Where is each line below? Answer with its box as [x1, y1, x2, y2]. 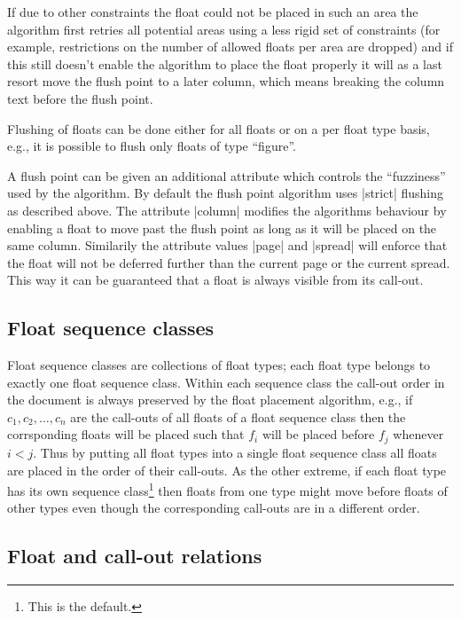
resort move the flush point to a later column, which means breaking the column [7, 72, 445, 90]
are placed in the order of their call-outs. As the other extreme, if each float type [7, 460, 447, 479]
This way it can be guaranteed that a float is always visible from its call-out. [7, 271, 424, 289]
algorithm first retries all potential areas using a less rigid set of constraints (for [7, 20, 441, 38]
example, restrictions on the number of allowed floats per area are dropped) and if [7, 37, 453, 56]
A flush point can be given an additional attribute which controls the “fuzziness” [7, 166, 446, 184]
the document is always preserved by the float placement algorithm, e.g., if [7, 390, 413, 409]
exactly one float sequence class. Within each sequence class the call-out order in [7, 373, 445, 391]
